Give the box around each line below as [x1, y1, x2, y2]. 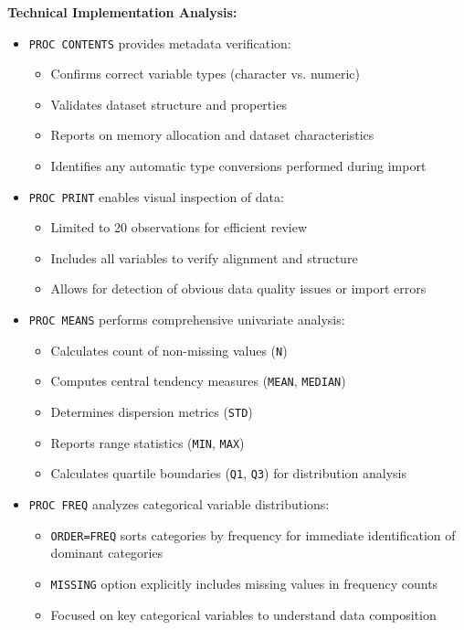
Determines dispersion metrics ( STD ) [50, 402, 253, 422]
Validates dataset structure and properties [50, 94, 287, 113]
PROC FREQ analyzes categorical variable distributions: [28, 495, 330, 513]
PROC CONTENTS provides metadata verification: [28, 33, 291, 52]
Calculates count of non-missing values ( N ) [50, 340, 288, 359]
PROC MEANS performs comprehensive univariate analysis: [28, 310, 345, 329]
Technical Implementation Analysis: [7, 3, 237, 21]
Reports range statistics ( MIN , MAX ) [50, 432, 245, 452]
